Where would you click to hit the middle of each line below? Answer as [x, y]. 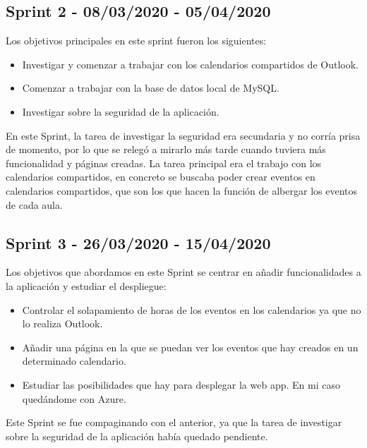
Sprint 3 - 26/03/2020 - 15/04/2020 [138, 242]
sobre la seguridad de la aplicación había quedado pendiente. [137, 436]
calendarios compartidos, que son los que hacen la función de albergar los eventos [181, 190]
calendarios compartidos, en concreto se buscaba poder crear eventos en [161, 177]
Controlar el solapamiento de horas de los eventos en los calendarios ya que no [192, 309]
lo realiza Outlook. [62, 323]
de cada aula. [34, 204]
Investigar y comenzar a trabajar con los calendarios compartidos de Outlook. [190, 64]
